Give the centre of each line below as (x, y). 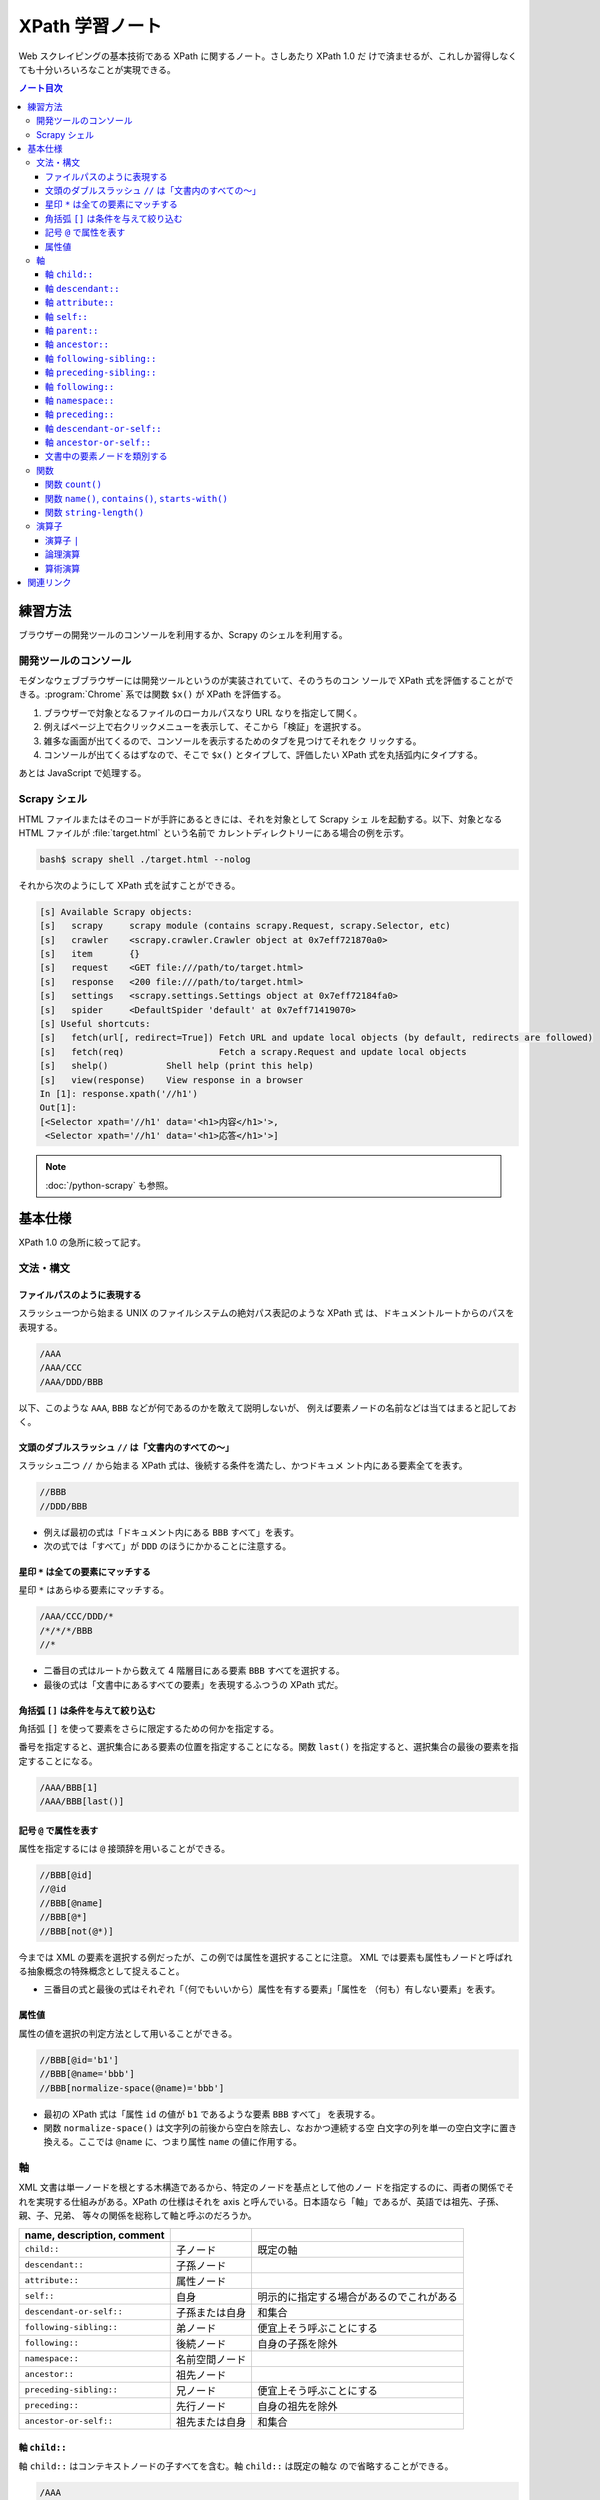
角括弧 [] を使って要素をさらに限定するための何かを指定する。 (149, 1728)
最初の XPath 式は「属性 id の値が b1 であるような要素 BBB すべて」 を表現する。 (212, 2114)
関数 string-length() (95, 512)
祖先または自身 (211, 2422)
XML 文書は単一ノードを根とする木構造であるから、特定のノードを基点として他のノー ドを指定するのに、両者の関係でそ (266, 2187)
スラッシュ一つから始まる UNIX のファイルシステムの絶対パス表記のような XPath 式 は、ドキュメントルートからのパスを (266, 1313)
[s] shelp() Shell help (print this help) (176, 1066)
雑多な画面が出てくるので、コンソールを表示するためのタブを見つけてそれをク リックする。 (232, 741)
